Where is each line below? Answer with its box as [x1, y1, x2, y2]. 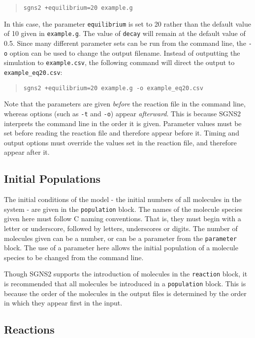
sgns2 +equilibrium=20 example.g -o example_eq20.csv [23, 84, 203, 92]
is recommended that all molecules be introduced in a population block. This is [4, 278, 246, 289]
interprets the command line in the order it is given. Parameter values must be [4, 118, 242, 128]
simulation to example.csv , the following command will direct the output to [4, 57, 235, 68]
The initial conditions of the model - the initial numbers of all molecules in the [4, 194, 242, 204]
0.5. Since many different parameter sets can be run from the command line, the [4, 37, 246, 48]
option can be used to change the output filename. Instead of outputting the [9, 47, 240, 58]
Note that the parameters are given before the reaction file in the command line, [4, 99, 246, 109]
